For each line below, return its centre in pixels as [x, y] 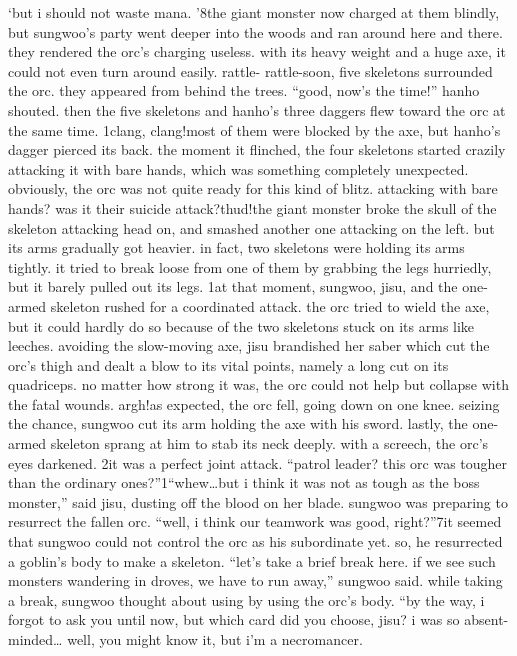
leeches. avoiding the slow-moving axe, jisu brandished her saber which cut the [249, 345]
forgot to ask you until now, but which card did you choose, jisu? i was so [234, 619]
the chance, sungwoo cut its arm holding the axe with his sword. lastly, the [238, 423]
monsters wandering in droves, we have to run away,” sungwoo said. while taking [255, 580]
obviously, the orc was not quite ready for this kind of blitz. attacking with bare [253, 188]
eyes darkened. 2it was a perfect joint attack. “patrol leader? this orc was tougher [258, 462]
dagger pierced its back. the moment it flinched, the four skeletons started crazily [257, 149]
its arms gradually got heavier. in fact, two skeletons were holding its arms [236, 247]
